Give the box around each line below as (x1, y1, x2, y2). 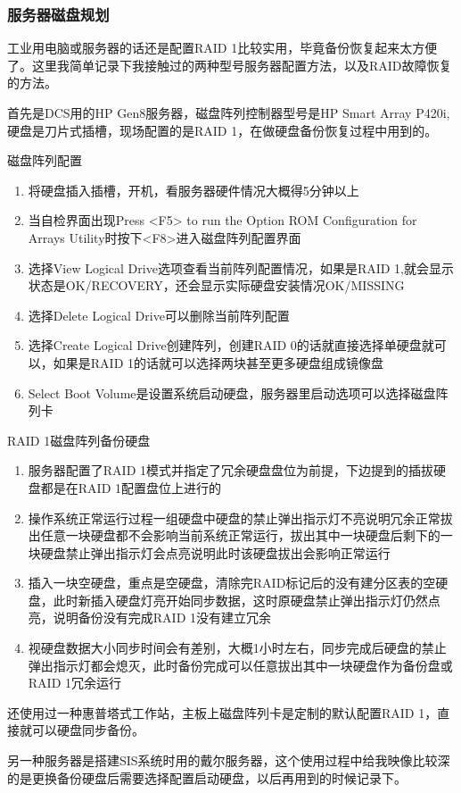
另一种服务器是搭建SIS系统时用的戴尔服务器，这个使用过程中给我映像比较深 (7, 751, 450, 770)
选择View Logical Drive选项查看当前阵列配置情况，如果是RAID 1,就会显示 (28, 258, 454, 277)
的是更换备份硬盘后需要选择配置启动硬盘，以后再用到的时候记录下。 (7, 768, 407, 787)
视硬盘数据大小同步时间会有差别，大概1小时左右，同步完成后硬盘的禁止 (28, 639, 447, 657)
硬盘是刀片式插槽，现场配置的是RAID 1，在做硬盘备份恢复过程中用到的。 (7, 121, 438, 139)
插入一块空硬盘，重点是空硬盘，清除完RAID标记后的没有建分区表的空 (28, 573, 436, 592)
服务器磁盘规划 (7, 3, 110, 25)
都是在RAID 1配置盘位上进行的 (40, 478, 222, 497)
